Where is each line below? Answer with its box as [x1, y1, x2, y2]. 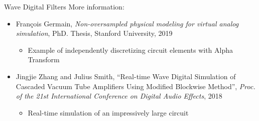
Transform [28, 54, 60, 65]
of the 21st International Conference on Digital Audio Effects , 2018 [16, 91, 222, 101]
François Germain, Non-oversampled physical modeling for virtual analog [16, 18, 239, 28]
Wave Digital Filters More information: [4, 1, 124, 11]
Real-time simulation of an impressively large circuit [28, 107, 189, 118]
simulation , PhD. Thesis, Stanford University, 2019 [16, 28, 173, 38]
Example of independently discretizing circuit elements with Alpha [28, 44, 233, 55]
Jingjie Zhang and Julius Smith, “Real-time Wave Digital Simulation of [16, 71, 236, 81]
